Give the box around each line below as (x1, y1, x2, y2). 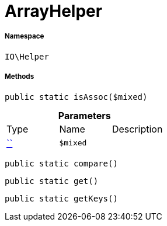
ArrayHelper (5, 1, 103, 21)
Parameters (58, 109, 111, 121)
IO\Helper (5, 51, 49, 61)
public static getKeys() (5, 193, 118, 203)
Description (112, 123, 163, 135)
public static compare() (5, 158, 118, 168)
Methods (5, 72, 34, 81)
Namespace (5, 32, 44, 41)
